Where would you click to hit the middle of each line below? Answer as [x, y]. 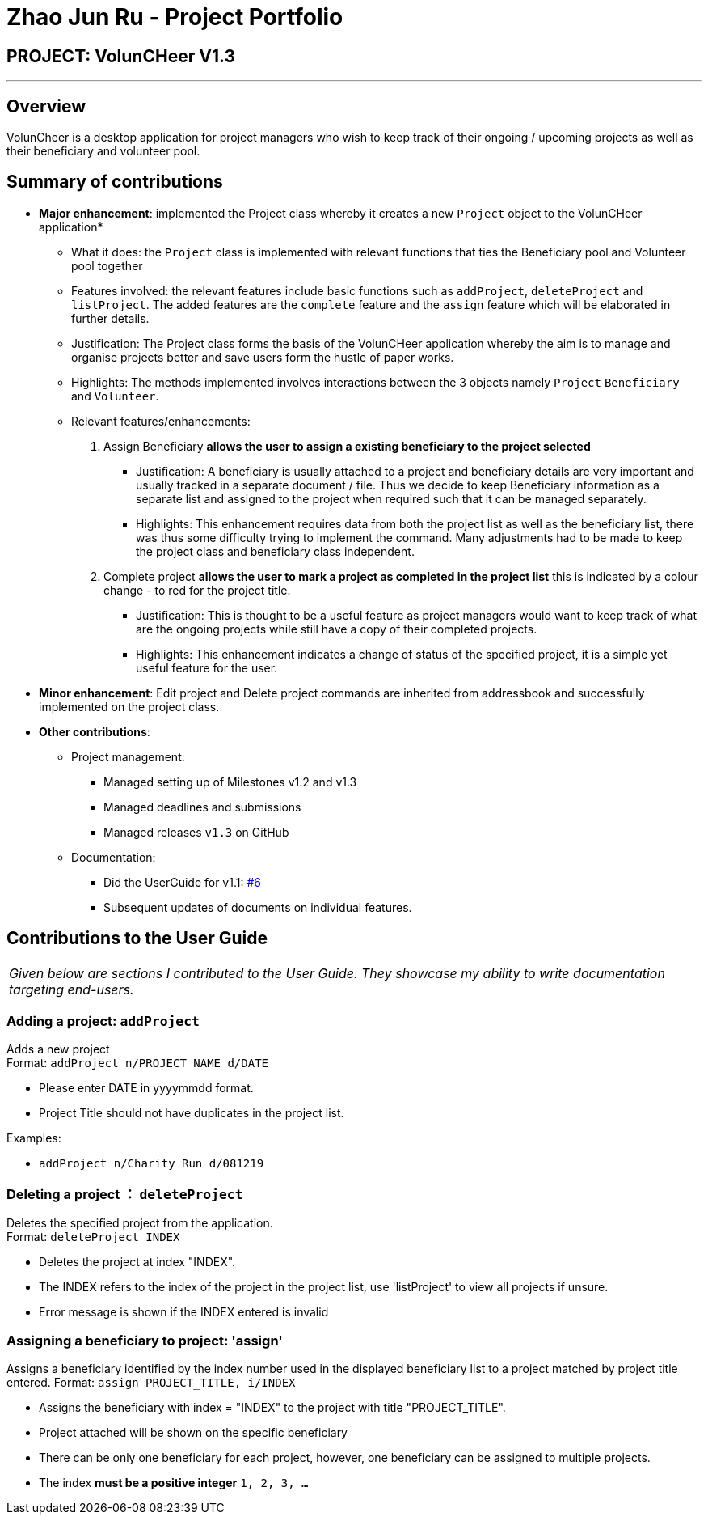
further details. [110, 318]
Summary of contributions [115, 182]
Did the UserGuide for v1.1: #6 [182, 882]
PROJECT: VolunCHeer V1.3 [121, 56]
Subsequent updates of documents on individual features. [258, 907]
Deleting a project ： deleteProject [125, 1194]
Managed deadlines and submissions [202, 807]
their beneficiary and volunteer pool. [103, 151]
